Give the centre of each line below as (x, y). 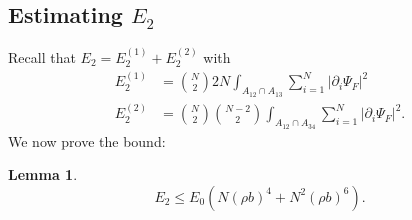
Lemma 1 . (43, 174)
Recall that (42, 57)
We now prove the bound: (87, 140)
